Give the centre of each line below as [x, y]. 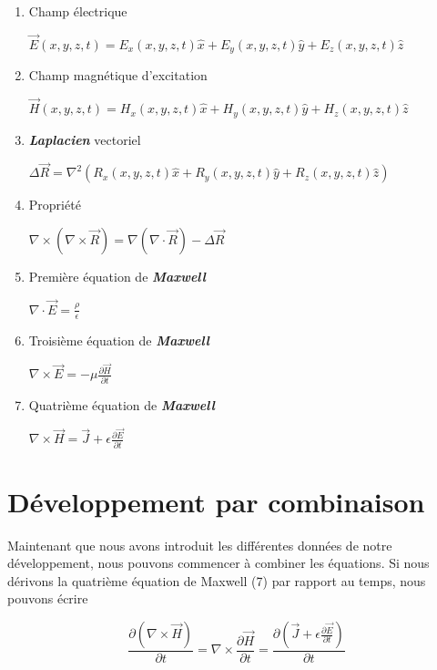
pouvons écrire [48, 598]
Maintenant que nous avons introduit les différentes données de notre [200, 545]
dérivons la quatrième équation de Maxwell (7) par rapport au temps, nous [217, 580]
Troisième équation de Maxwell [119, 340]
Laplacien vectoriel [85, 139]
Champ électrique [78, 11]
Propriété [55, 205]
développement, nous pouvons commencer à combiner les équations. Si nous [218, 563]
